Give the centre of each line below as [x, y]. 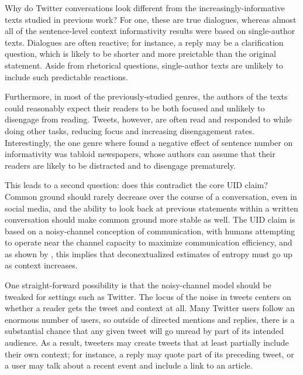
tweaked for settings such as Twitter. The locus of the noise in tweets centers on [148, 296]
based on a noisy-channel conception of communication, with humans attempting [150, 231]
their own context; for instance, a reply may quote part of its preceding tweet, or [149, 354]
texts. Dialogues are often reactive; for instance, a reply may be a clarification [144, 42]
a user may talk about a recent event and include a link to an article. [129, 365]
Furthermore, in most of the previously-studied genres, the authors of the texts [146, 96]
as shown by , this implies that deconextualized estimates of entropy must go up [149, 253]
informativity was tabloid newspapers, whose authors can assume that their [140, 154]
